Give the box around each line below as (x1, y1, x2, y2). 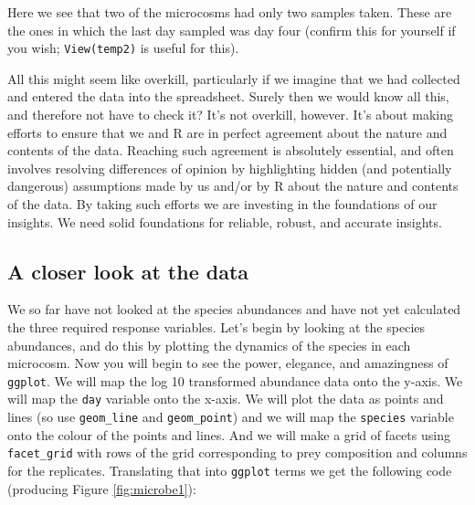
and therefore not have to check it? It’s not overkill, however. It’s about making (7, 105, 453, 124)
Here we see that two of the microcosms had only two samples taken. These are (7, 3, 452, 21)
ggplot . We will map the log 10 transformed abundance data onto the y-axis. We (7, 371, 463, 390)
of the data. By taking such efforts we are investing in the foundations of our (7, 195, 438, 213)
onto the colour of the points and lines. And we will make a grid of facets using (7, 425, 450, 444)
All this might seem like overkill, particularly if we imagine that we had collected (7, 68, 460, 88)
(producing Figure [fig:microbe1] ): (7, 479, 196, 498)
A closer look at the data (7, 257, 249, 285)
